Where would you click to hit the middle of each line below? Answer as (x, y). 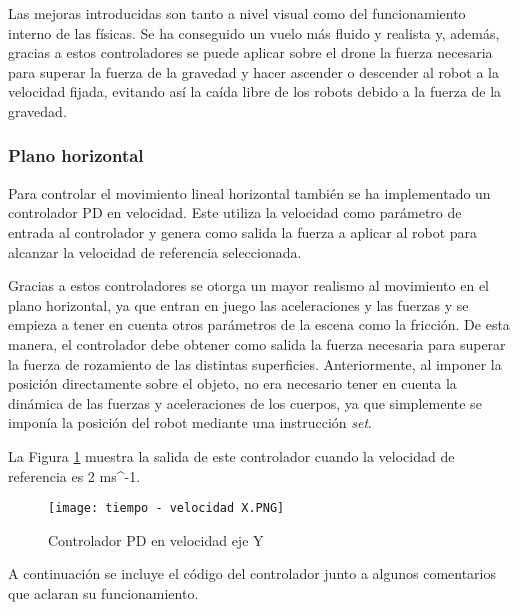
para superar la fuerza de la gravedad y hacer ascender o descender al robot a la (253, 71)
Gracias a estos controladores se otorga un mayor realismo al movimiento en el (248, 285)
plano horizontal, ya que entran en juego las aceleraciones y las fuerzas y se (238, 304)
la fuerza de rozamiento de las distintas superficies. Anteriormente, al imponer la (255, 363)
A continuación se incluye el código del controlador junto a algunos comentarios (252, 573)
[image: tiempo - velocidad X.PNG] (166, 508)
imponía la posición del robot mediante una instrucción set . (190, 422)
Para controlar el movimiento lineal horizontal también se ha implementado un (249, 192)
